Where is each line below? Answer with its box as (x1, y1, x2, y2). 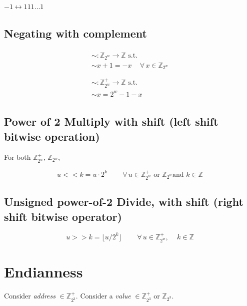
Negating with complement (4, 25, 147, 41)
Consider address (4, 290, 56, 301)
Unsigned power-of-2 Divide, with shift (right (4, 194, 243, 209)
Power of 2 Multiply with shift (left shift (4, 114, 218, 129)
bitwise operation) (4, 128, 100, 144)
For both (4, 152, 31, 162)
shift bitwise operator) (4, 208, 122, 224)
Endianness (4, 261, 83, 282)
